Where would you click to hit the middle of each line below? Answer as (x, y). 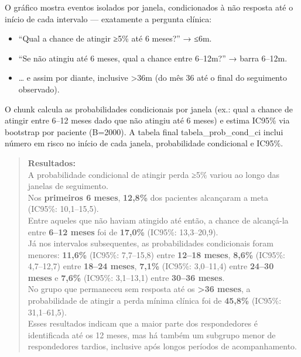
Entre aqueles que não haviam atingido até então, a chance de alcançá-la (158, 220)
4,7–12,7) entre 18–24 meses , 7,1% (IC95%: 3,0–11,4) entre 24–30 (151, 266)
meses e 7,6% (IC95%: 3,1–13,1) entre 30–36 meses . (126, 277)
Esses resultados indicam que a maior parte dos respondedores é (143, 323)
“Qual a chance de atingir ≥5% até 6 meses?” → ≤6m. (115, 38)
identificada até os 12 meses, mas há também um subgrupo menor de (152, 334)
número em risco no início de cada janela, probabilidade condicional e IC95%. (144, 143)
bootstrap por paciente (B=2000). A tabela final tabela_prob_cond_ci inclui (144, 131)
